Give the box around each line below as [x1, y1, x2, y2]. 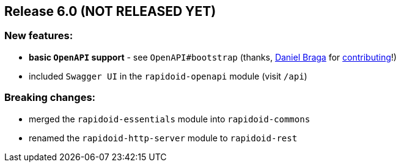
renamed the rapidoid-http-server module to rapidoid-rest [29, 132, 298, 143]
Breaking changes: [4, 91, 96, 104]
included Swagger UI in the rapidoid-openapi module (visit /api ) [29, 70, 307, 81]
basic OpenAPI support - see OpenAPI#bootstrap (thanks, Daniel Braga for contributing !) [29, 51, 397, 62]
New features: [4, 29, 73, 42]
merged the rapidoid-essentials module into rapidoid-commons [29, 113, 311, 124]
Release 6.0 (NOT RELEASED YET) [4, 4, 216, 19]
